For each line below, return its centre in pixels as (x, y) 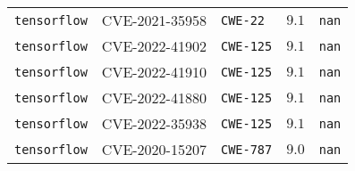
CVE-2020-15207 (154, 149)
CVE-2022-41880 (154, 98)
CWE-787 (246, 149)
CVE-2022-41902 (154, 46)
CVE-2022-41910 (154, 72)
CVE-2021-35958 (154, 20)
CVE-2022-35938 (154, 123)
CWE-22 (243, 20)
